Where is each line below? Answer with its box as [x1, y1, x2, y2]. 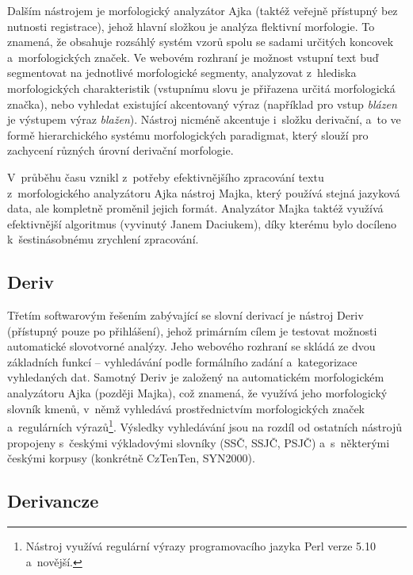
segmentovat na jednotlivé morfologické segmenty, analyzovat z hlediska [7, 64, 357, 81]
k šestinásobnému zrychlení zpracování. [7, 231, 199, 247]
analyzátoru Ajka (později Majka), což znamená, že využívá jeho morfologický [7, 385, 388, 401]
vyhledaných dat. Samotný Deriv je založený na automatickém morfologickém [7, 369, 384, 385]
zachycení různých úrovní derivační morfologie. [7, 142, 234, 159]
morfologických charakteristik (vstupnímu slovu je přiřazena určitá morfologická [7, 79, 396, 96]
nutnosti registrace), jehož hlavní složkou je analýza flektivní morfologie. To [7, 17, 375, 34]
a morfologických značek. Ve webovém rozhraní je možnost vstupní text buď [7, 48, 379, 65]
